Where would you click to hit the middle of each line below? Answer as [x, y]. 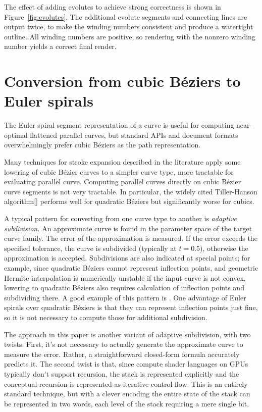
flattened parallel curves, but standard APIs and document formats [134, 135]
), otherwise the [224, 248]
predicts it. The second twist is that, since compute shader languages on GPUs [126, 364]
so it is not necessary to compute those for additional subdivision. [106, 317]
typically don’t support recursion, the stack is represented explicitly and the [122, 373]
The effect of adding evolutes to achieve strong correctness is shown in [113, 7]
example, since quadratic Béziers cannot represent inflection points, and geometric [131, 268]
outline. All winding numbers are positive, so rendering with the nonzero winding [130, 36]
